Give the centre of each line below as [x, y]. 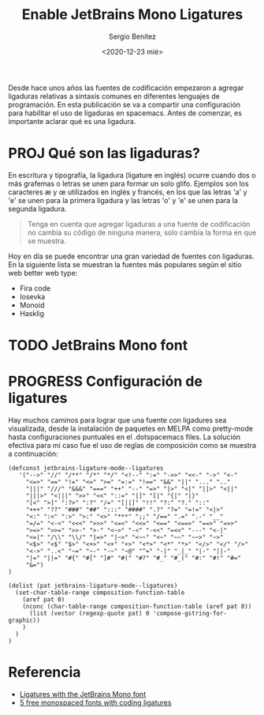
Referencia [45, 672]
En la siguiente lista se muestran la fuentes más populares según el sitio [125, 264]
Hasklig [32, 313]
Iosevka [32, 296]
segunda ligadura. [37, 209]
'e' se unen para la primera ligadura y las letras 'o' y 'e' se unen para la [123, 200]
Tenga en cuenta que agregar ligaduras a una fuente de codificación [139, 224]
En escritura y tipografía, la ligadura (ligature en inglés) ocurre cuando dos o [132, 175]
